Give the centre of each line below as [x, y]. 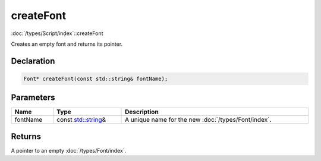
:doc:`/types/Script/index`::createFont [57, 33]
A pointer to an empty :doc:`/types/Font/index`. [69, 150]
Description [142, 112]
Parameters [33, 98]
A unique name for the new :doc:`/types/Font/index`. [198, 120]
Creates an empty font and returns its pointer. [67, 44]
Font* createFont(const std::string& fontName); [96, 78]
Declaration [33, 61]
